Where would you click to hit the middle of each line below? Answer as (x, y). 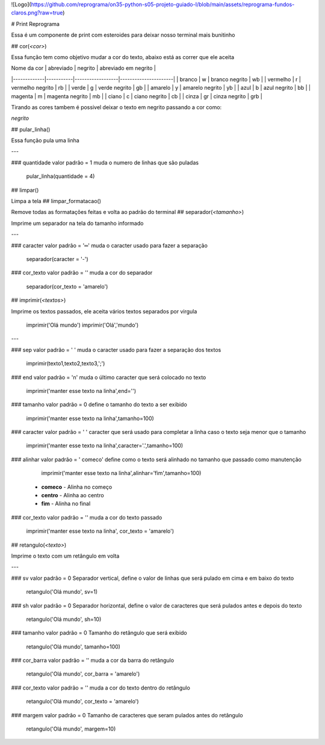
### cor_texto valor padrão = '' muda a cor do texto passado (87, 517)
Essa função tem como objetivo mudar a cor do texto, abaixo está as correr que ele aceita (123, 57)
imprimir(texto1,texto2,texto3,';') (66, 363)
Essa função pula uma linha (45, 140)
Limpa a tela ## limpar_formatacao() (56, 201)
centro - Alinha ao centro (73, 495)
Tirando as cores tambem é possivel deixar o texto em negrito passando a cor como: (116, 107)
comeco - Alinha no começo (77, 487)
